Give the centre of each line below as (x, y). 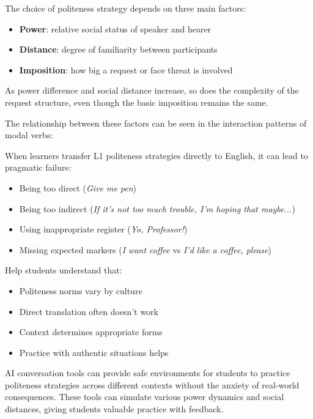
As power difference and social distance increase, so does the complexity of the (152, 90)
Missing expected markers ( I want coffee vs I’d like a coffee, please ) (145, 249)
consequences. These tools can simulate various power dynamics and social (145, 397)
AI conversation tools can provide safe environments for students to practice (148, 373)
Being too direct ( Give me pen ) (78, 187)
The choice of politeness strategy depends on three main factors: (126, 8)
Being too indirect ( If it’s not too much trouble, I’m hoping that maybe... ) (157, 208)
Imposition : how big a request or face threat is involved (126, 69)
